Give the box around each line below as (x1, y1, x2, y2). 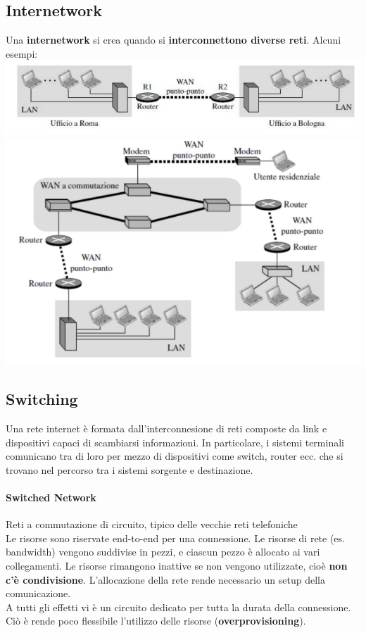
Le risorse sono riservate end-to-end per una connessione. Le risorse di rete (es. (6, 530, 345, 545)
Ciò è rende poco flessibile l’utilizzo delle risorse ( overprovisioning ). (6, 613, 306, 628)
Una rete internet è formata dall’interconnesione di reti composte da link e (6, 420, 327, 435)
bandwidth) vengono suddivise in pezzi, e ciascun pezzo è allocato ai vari (6, 544, 320, 559)
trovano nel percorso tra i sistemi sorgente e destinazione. (6, 462, 253, 477)
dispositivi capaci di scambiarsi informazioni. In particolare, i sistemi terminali (6, 434, 344, 449)
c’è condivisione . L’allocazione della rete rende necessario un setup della (6, 572, 326, 587)
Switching (6, 388, 78, 410)
